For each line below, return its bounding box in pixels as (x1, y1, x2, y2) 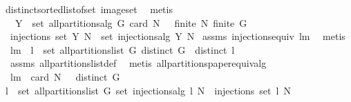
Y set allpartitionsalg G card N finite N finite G (15, 15, 247, 30)
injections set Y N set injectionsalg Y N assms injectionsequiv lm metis (10, 29, 345, 43)
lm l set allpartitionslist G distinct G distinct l (10, 42, 235, 57)
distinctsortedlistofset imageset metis (6, 2, 173, 16)
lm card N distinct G (10, 69, 120, 83)
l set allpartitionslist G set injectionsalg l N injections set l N (6, 83, 291, 97)
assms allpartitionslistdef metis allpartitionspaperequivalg (10, 56, 267, 70)
